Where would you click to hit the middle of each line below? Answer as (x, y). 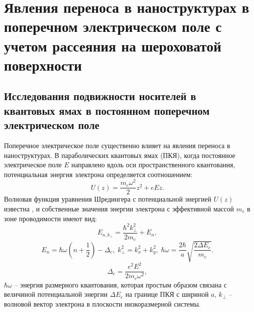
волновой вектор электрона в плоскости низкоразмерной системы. (102, 303)
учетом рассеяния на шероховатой (113, 45)
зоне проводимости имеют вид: (51, 218)
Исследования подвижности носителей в (100, 96)
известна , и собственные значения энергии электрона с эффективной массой (119, 209)
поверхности (43, 65)
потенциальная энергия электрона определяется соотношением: (98, 174)
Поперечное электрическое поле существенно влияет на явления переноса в (117, 145)
